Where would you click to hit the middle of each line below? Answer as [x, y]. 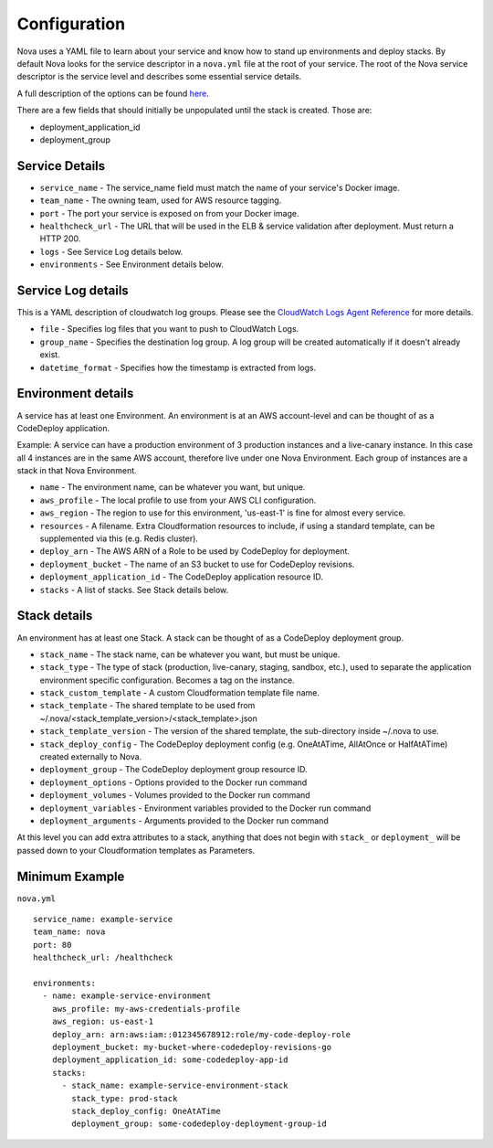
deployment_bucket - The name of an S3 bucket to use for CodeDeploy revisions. [197, 564]
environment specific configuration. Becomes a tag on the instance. [168, 680]
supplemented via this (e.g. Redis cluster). [119, 538]
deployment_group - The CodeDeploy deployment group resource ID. [173, 770]
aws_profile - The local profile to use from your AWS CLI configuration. [178, 500]
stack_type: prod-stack [125, 1098]
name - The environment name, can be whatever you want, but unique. [173, 487]
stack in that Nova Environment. [77, 471]
